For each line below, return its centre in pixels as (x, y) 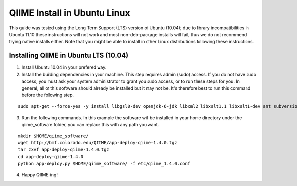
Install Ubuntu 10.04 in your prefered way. (64, 67)
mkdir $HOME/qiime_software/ (53, 136)
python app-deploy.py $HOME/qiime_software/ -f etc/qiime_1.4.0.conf (104, 163)
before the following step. (48, 95)
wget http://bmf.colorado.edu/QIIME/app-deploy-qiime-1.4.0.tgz (98, 143)
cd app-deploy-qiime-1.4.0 (51, 157)
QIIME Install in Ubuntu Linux (70, 13)
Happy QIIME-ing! (40, 175)
